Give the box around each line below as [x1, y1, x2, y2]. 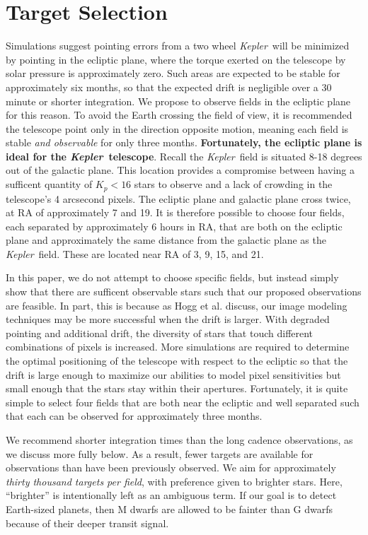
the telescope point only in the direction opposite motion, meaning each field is [6, 121, 349, 136]
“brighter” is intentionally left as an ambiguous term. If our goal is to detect [6, 488, 337, 502]
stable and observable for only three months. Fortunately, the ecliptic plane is [6, 135, 362, 150]
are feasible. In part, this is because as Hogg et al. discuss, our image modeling [6, 298, 347, 312]
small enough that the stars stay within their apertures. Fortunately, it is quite [6, 381, 348, 396]
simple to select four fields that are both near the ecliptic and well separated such [6, 394, 360, 409]
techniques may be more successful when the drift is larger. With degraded [6, 312, 330, 327]
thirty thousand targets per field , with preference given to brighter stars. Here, [6, 474, 343, 488]
